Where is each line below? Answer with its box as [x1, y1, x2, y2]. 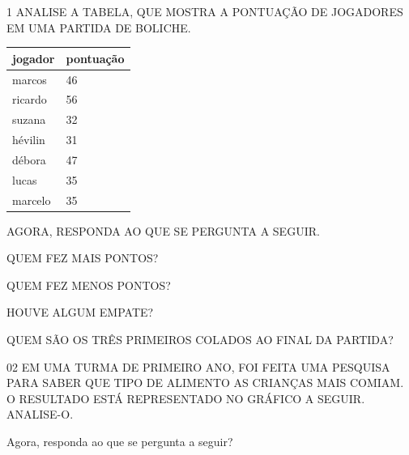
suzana [12, 111, 46, 128]
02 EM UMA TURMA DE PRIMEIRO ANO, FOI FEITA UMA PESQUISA [6, 358, 390, 375]
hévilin [12, 131, 45, 148]
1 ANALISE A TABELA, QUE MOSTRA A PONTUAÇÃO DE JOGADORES [6, 3, 403, 19]
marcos [12, 70, 47, 87]
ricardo [12, 91, 47, 108]
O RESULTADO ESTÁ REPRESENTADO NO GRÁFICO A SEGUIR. [6, 389, 365, 406]
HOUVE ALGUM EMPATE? [6, 304, 154, 321]
